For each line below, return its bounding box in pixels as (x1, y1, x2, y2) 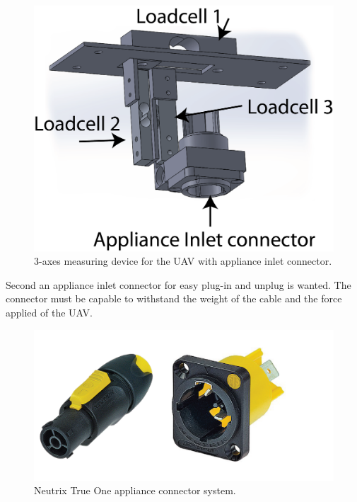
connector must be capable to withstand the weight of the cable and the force (6, 291, 342, 306)
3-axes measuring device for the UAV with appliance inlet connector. (34, 253, 332, 268)
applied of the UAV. (6, 304, 93, 319)
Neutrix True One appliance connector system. (34, 483, 236, 498)
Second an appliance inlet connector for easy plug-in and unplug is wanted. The (6, 277, 351, 292)
